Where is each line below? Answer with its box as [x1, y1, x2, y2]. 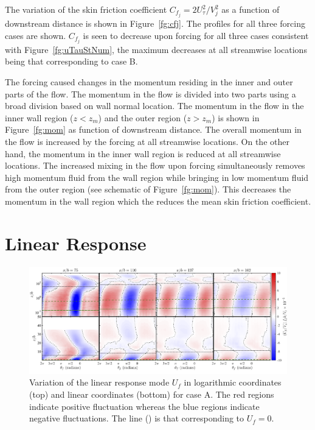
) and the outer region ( [98, 111, 187, 124]
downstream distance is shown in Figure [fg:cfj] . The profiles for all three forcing [5, 17, 305, 30]
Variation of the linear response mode [29, 376, 170, 389]
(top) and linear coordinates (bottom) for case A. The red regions [29, 387, 274, 400]
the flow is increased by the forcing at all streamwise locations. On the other [5, 135, 289, 147]
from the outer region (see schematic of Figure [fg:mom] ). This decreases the [5, 183, 291, 196]
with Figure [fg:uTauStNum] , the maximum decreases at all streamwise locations [5, 43, 307, 55]
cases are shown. [5, 29, 66, 41]
